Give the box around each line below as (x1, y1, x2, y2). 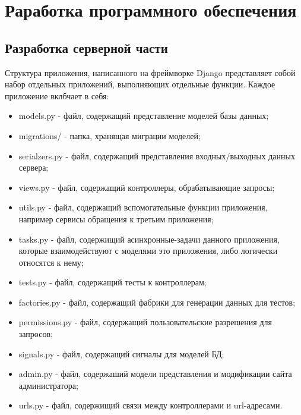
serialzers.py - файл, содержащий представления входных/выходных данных (18, 149, 295, 162)
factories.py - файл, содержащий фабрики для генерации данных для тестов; (18, 295, 296, 308)
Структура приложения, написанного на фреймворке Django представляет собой (5, 66, 296, 78)
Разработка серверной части (5, 38, 168, 56)
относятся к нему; (18, 256, 84, 268)
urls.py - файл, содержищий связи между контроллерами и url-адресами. (18, 399, 283, 411)
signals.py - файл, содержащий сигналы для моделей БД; (18, 347, 224, 360)
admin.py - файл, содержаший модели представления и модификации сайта (18, 367, 292, 380)
